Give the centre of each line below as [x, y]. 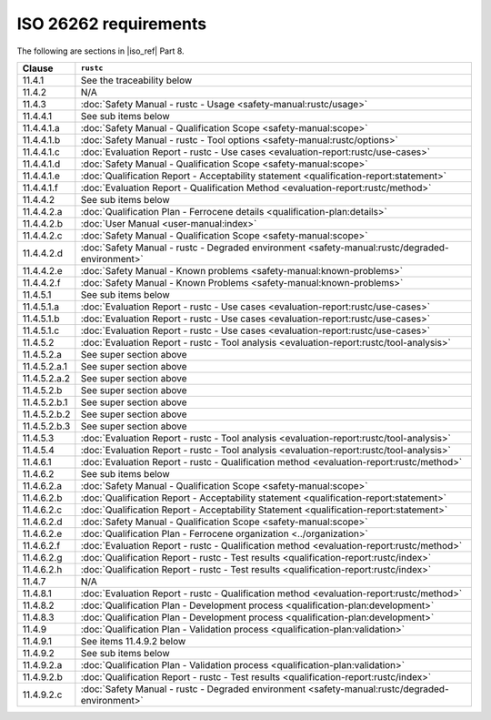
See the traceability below [136, 80]
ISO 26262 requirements [112, 24]
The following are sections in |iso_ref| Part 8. [101, 51]
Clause [38, 68]
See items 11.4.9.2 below [133, 641]
